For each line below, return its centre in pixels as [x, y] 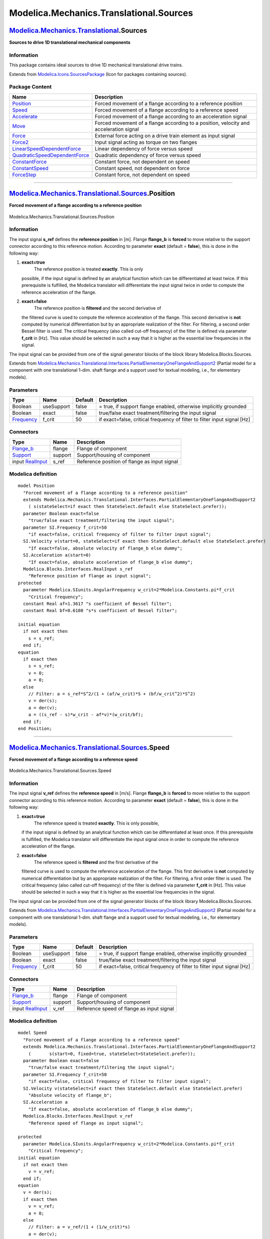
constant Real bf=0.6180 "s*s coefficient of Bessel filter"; [100, 611]
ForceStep [24, 174]
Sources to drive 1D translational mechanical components [70, 43]
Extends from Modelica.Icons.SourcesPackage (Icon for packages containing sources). [98, 74]
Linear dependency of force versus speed [144, 149]
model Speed [32, 1033]
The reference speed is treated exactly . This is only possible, [97, 823]
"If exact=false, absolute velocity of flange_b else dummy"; [105, 548]
